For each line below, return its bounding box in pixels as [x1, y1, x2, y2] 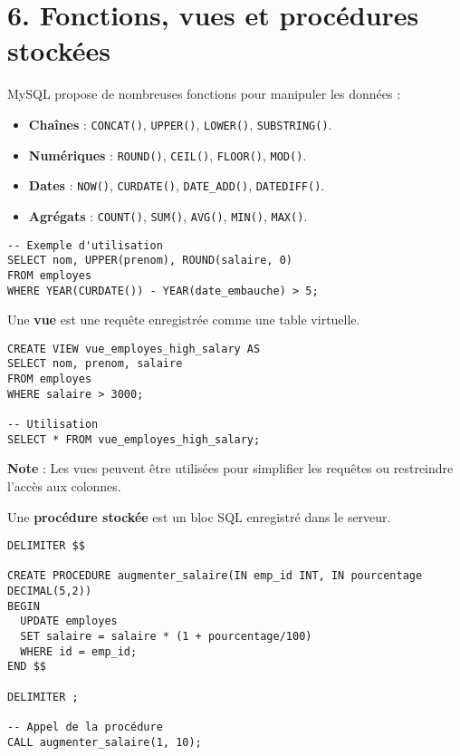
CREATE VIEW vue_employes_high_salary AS [7, 342, 261, 355]
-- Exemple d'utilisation [7, 238, 163, 252]
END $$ [7, 660, 46, 674]
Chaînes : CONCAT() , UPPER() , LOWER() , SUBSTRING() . [28, 114, 332, 133]
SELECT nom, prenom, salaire [7, 357, 183, 371]
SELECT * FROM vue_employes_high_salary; [7, 432, 261, 446]
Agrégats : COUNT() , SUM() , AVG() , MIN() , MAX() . [28, 206, 308, 225]
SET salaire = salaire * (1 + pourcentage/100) [20, 630, 312, 644]
